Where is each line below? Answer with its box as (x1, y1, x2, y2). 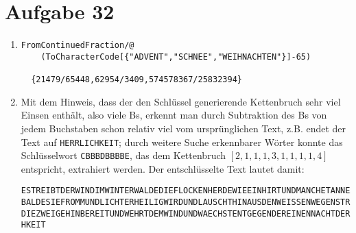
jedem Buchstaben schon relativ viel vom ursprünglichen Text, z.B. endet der (21, 121, 346, 135)
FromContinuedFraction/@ (21, 40, 134, 51)
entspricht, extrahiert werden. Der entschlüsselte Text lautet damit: (21, 161, 305, 175)
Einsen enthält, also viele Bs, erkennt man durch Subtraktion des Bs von (21, 108, 327, 122)
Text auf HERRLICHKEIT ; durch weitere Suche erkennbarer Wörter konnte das (21, 134, 343, 149)
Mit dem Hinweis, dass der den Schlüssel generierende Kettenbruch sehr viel (21, 94, 341, 108)
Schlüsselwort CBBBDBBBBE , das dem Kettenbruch (21, 148, 226, 162)
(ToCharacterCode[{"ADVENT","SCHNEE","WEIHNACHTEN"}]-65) (40, 51, 311, 62)
